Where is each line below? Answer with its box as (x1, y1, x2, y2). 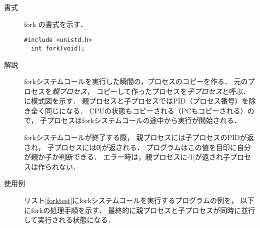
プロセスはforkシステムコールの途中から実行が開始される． (47, 115, 241, 125)
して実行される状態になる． (24, 214, 115, 225)
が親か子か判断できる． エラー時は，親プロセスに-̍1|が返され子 (24, 151, 230, 162)
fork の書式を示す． (24, 18, 87, 29)
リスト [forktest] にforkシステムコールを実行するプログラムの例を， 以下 (24, 195, 254, 205)
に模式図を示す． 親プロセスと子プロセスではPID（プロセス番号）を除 (24, 95, 256, 106)
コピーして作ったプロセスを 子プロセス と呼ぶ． (96, 85, 250, 96)
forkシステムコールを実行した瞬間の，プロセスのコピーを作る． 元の (24, 76, 248, 86)
